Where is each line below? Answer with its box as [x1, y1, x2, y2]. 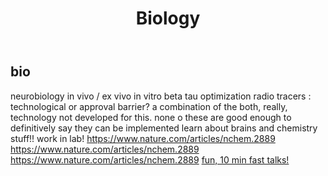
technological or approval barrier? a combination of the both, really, [10, 100, 288, 112]
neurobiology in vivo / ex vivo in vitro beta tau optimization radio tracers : [10, 90, 312, 102]
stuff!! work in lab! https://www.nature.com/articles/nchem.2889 [10, 132, 276, 144]
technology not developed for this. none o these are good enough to [10, 111, 292, 123]
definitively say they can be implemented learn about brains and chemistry [10, 122, 318, 134]
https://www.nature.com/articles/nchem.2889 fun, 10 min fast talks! [10, 153, 290, 166]
